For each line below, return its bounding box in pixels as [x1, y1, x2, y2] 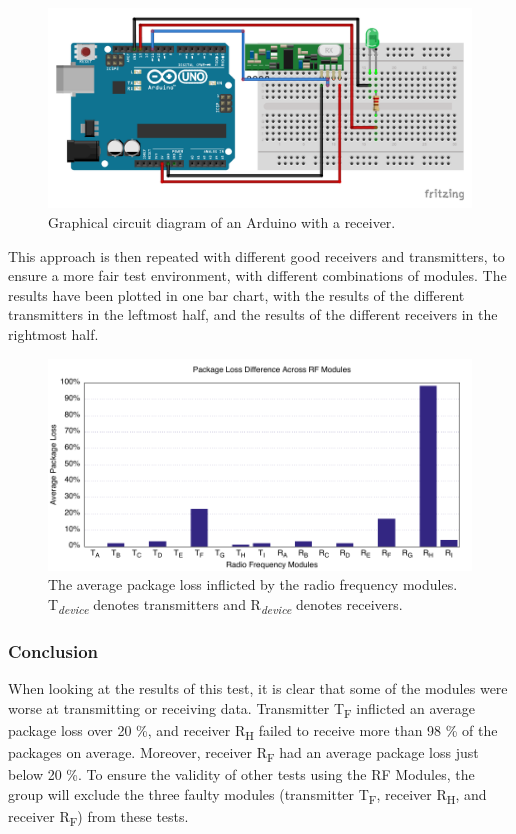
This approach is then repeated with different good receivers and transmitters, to [8, 245, 505, 266]
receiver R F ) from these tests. [8, 805, 189, 829]
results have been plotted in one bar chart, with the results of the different [8, 284, 465, 305]
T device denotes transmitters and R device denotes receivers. [48, 593, 403, 617]
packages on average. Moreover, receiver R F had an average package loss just [8, 741, 479, 765]
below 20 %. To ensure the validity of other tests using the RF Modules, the [8, 764, 475, 785]
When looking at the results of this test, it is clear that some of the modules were [8, 678, 508, 699]
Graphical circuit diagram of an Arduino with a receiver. [48, 212, 396, 232]
